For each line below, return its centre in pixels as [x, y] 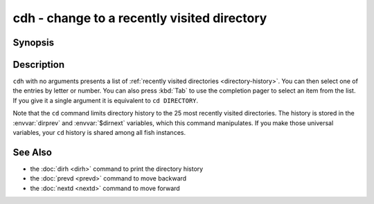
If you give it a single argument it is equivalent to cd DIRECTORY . [106, 100]
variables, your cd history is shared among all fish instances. [99, 133]
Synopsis [34, 43]
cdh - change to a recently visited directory [140, 18]
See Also [32, 152]
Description [39, 65]
